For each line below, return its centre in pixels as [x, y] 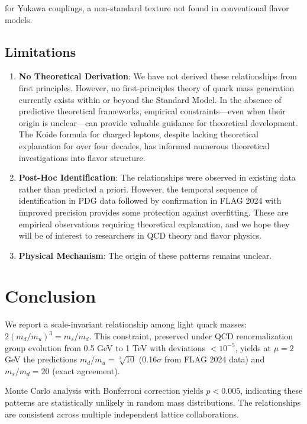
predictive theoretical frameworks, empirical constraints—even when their [152, 111]
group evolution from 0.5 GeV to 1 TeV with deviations [105, 347]
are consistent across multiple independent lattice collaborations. [122, 414]
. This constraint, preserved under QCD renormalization [191, 336]
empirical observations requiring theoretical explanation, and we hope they [154, 224]
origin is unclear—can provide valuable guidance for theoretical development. [158, 122]
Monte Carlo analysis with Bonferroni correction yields [104, 391]
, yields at [253, 347]
